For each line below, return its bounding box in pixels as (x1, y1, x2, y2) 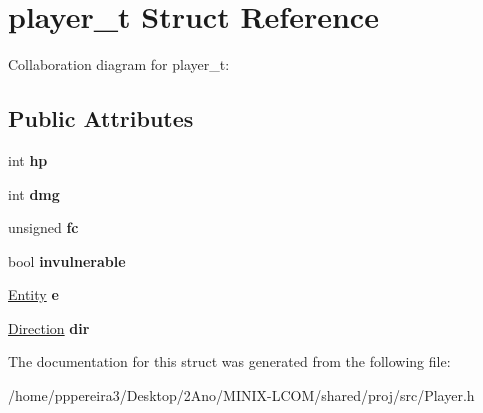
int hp (8, 149, 48, 170)
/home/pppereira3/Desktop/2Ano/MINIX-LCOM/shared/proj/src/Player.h (8, 385, 475, 406)
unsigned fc (8, 217, 79, 238)
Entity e (8, 284, 59, 305)
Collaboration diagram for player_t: (8, 54, 230, 75)
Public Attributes (8, 103, 194, 134)
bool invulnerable (8, 250, 126, 271)
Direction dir (8, 317, 90, 338)
